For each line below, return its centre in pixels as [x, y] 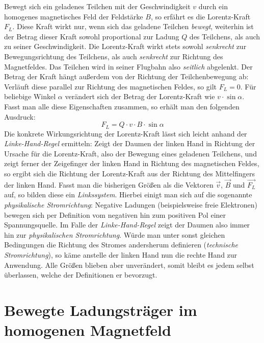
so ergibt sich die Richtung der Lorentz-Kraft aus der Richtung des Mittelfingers [129, 173]
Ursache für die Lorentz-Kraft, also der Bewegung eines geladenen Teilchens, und [130, 153]
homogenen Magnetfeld [88, 330]
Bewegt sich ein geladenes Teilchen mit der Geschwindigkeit [97, 6]
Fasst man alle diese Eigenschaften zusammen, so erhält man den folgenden [122, 106]
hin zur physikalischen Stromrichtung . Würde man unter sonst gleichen [115, 234]
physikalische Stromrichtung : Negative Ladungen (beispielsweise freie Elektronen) [131, 204]
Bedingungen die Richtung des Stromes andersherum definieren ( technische [121, 245]
